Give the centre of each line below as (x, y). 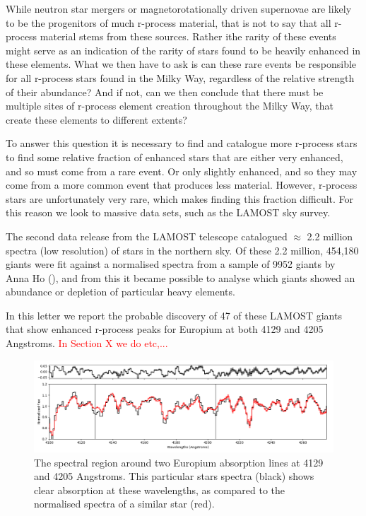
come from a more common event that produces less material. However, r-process (182, 185)
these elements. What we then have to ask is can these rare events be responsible (181, 64)
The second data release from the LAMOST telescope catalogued (147, 236)
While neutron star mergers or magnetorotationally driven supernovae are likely (179, 8)
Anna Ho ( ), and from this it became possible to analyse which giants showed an (181, 277)
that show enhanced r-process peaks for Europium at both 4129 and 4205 (165, 329)
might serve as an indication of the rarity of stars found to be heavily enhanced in (183, 50)
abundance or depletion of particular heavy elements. (120, 292)
